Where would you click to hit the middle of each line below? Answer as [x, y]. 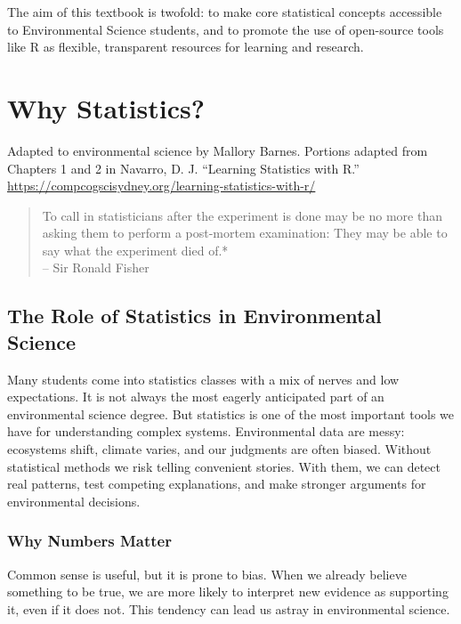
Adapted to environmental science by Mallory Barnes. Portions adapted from [218, 150]
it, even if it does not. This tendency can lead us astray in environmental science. [229, 608]
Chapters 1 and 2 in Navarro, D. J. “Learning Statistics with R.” [183, 168]
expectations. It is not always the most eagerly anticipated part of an [196, 397]
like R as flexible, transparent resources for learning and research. [186, 47]
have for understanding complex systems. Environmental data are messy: [206, 431]
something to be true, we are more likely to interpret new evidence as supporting [228, 592]
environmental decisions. [74, 501]
